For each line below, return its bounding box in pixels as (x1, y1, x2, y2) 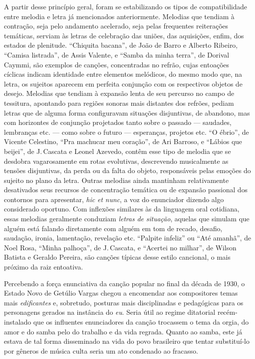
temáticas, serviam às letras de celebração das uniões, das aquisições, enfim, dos (4, 30, 244, 40)
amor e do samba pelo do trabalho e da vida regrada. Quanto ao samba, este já (4, 326, 242, 336)
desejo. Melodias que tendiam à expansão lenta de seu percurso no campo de (4, 88, 234, 98)
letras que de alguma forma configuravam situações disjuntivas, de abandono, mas (4, 107, 250, 118)
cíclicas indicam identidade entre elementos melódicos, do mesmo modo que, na (4, 69, 242, 79)
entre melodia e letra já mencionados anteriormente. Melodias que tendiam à (4, 11, 235, 21)
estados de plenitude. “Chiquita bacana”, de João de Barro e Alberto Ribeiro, (4, 40, 238, 50)
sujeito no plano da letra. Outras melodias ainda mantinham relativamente (4, 175, 229, 185)
